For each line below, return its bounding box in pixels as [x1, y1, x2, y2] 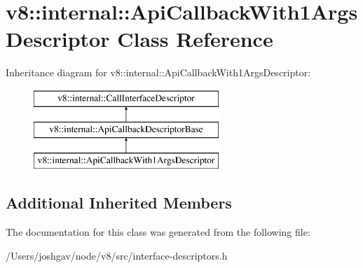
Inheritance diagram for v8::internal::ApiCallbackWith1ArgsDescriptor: [6, 65, 311, 80]
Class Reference [117, 24, 273, 53]
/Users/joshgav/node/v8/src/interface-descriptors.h [6, 248, 228, 262]
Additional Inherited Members [6, 192, 232, 213]
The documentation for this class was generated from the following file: [6, 225, 310, 239]
